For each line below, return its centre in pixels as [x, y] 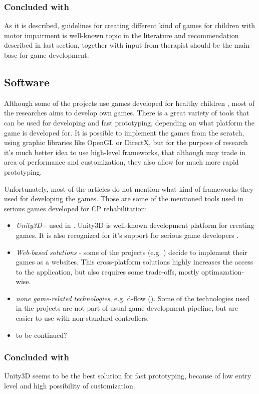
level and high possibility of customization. [70, 386]
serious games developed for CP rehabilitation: [76, 208]
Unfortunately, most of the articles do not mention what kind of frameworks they [129, 188]
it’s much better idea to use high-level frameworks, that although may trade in [125, 152]
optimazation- [223, 271]
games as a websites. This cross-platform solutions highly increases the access [135, 262]
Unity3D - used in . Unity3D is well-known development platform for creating [135, 225]
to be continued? [41, 335]
